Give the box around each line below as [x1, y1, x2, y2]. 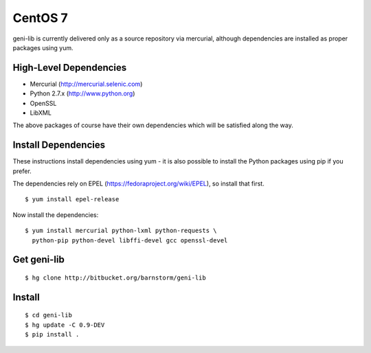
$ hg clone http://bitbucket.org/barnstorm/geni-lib [25, 274, 206, 282]
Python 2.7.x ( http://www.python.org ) [30, 89, 135, 98]
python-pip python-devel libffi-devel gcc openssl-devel [32, 236, 228, 244]
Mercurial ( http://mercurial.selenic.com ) [30, 80, 143, 88]
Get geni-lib [12, 254, 65, 266]
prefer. [12, 167, 32, 175]
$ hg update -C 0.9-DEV [25, 321, 105, 329]
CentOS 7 [12, 10, 68, 25]
